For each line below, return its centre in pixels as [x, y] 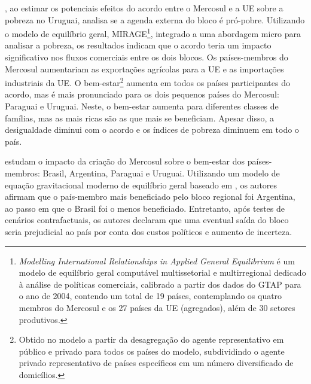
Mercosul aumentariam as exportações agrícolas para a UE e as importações [144, 68]
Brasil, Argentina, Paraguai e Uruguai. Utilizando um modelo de [161, 173]
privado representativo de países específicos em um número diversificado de [156, 363]
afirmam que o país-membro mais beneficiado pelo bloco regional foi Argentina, [150, 196]
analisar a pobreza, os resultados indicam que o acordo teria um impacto [138, 45]
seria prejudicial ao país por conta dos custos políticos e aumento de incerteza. [149, 231]
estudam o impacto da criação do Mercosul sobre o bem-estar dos [125, 161]
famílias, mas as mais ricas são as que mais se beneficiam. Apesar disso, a [140, 118]
